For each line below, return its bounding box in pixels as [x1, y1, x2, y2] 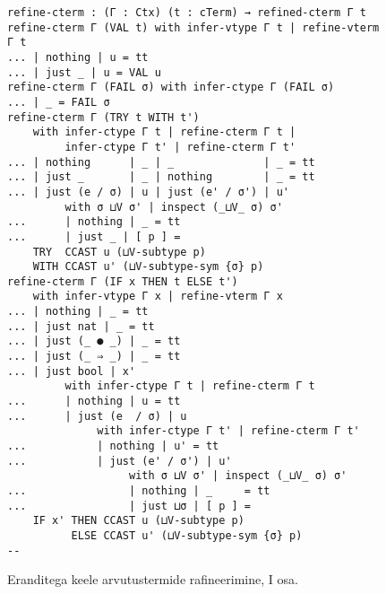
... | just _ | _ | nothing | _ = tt [7, 170, 315, 184]
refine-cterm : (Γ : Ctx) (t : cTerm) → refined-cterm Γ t [7, 6, 366, 19]
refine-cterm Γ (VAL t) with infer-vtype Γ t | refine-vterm [7, 21, 380, 34]
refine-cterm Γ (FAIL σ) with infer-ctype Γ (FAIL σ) [7, 81, 335, 94]
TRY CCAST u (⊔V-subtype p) [32, 245, 206, 258]
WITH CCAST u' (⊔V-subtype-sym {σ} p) [32, 260, 264, 274]
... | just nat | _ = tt [7, 319, 155, 333]
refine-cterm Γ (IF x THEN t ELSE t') [7, 275, 238, 288]
